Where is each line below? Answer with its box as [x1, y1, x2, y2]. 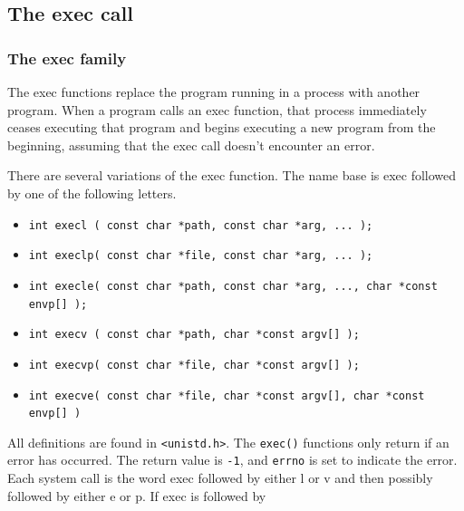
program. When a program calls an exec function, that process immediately [7, 100, 427, 119]
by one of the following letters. [7, 183, 177, 202]
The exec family [7, 46, 127, 69]
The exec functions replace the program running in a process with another [7, 82, 420, 101]
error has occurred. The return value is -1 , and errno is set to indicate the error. [7, 450, 458, 469]
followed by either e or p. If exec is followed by [7, 486, 266, 505]
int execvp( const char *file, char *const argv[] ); [28, 358, 360, 371]
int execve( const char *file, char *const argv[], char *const [28, 389, 425, 402]
